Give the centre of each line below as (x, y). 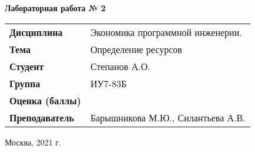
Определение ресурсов (136, 49)
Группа (25, 83)
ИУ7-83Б (108, 83)
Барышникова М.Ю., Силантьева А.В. (168, 117)
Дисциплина (36, 32)
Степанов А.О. (120, 66)
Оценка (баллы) (45, 100)
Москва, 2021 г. (33, 142)
